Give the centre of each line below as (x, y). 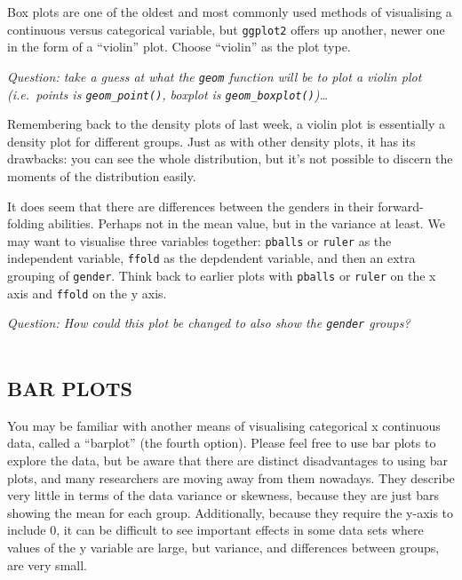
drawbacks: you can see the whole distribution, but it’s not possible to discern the (230, 159)
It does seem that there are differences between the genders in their (191, 206)
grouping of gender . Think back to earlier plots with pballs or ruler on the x (222, 276)
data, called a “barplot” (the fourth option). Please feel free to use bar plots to (222, 443)
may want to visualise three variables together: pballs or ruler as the (199, 240)
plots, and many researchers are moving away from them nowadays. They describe (231, 477)
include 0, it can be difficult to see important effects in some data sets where (215, 530)
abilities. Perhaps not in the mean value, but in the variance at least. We (247, 223)
